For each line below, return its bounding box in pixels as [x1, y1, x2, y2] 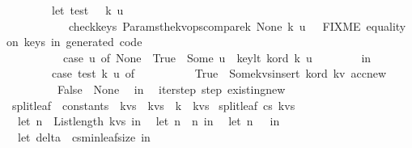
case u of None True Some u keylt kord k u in [62, 49, 372, 66]
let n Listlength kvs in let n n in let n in [17, 112, 280, 129]
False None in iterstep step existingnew [57, 80, 286, 97]
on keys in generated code [6, 33, 142, 50]
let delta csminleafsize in [17, 128, 151, 145]
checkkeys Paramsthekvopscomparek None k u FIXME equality [68, 17, 406, 34]
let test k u [51, 2, 124, 18]
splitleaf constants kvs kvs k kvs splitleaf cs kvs [11, 96, 295, 113]
